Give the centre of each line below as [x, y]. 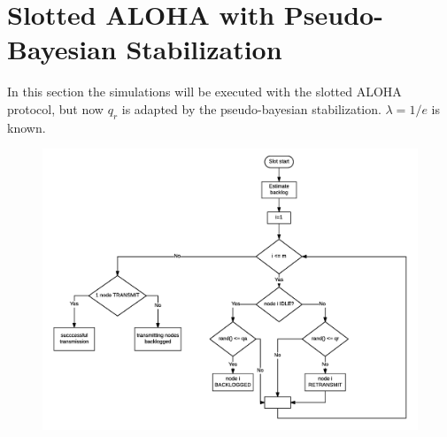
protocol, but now [55, 108]
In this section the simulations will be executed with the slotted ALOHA [204, 92]
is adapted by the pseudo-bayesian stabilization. [251, 108]
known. [27, 127]
